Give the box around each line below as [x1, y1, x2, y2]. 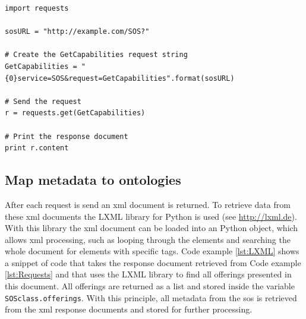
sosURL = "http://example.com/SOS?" [5, 27, 150, 36]
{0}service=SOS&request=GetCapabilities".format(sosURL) [5, 74, 235, 83]
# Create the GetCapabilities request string [5, 50, 188, 59]
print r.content [5, 144, 69, 153]
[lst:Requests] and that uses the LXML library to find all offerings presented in [5, 268, 292, 280]
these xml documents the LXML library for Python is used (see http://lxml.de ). [5, 210, 297, 222]
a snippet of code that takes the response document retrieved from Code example [5, 256, 301, 269]
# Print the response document [5, 132, 128, 141]
